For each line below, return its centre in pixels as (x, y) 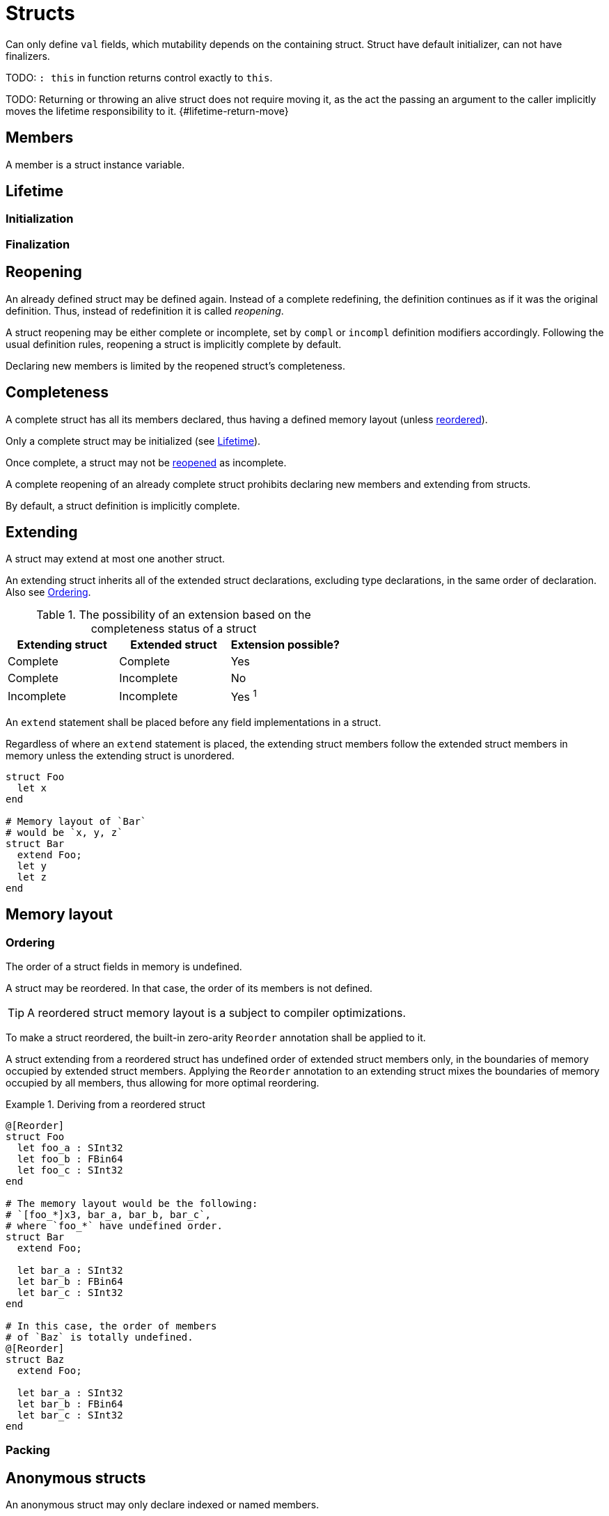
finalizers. (28, 56)
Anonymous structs (76, 1478)
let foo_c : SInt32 (70, 1170)
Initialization (40, 219)
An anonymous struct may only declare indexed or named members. (163, 1505)
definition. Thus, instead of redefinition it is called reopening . (145, 310)
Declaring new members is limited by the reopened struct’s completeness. (175, 365)
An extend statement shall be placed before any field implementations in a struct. (193, 722)
